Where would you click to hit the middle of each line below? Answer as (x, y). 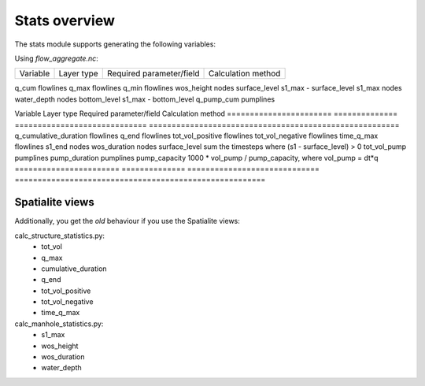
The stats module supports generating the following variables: (115, 44)
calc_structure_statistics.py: (60, 236)
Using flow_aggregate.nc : (56, 58)
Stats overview (65, 20)
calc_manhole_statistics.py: (59, 324)
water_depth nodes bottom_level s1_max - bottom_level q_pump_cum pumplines (145, 99)
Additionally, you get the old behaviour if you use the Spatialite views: (127, 221)
